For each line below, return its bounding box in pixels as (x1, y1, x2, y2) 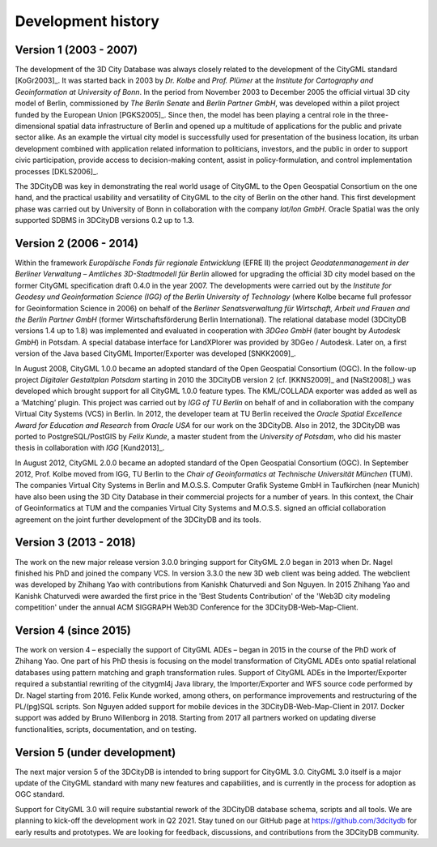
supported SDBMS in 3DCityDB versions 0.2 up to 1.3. (15, 216, 194, 225)
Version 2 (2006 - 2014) (15, 236, 139, 250)
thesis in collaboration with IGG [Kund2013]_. (15, 443, 165, 453)
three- (367, 109, 388, 119)
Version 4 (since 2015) (15, 623, 131, 637)
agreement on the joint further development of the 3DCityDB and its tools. (15, 515, 262, 524)
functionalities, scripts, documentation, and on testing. (15, 724, 197, 734)
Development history (15, 12, 159, 30)
